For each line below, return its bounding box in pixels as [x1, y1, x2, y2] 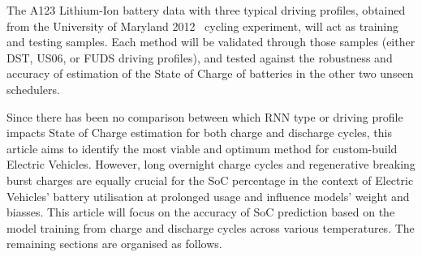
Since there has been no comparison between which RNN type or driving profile [6, 108, 403, 125]
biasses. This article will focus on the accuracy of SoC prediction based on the [6, 203, 395, 221]
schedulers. [6, 80, 60, 97]
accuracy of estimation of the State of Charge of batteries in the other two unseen [6, 65, 414, 82]
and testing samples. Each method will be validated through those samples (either [6, 33, 416, 50]
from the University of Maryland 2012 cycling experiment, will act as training [6, 17, 398, 34]
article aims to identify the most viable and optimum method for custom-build [6, 139, 398, 156]
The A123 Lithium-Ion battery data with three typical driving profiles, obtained [6, 2, 406, 18]
